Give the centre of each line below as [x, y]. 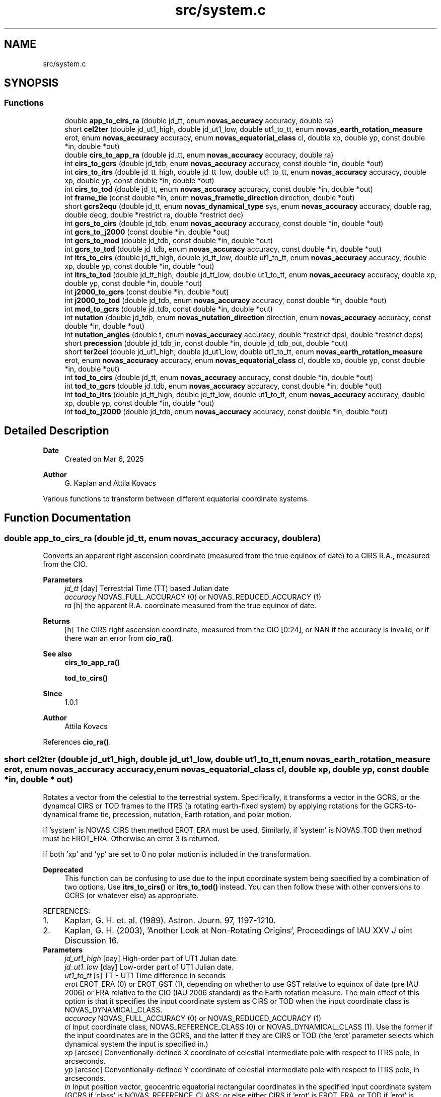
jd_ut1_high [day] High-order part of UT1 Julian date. [151, 958]
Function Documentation [67, 518]
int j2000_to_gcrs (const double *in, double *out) [147, 291]
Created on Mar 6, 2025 [104, 459]
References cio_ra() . [77, 742]
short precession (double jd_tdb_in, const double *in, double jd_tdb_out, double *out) [206, 343]
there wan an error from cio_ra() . [119, 638]
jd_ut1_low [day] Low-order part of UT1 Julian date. [149, 967]
